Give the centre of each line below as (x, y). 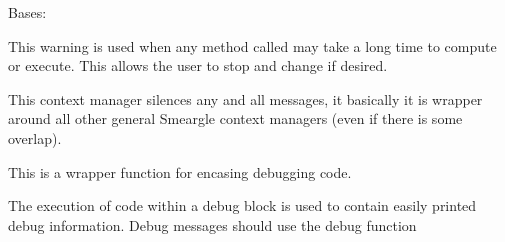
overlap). (35, 137)
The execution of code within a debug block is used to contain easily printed (242, 205)
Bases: (27, 12)
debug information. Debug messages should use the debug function (212, 224)
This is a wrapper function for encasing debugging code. (180, 171)
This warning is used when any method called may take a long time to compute (252, 45)
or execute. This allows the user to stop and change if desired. (198, 65)
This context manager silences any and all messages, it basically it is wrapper (245, 98)
